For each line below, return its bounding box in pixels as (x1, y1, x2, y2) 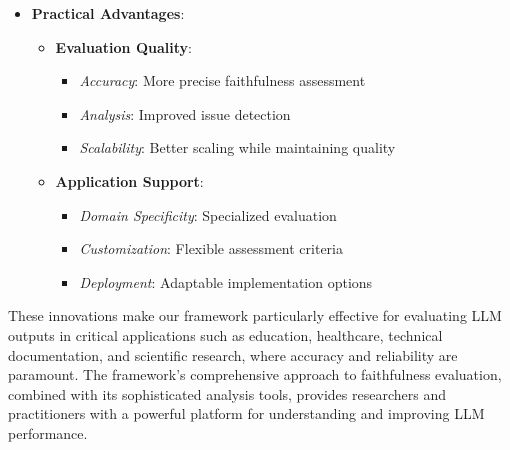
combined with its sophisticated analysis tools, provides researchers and (8, 383, 446, 404)
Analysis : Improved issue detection (79, 103, 291, 124)
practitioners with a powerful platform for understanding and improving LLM (8, 403, 485, 424)
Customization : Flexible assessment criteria (79, 238, 343, 259)
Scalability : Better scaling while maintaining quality (79, 137, 396, 158)
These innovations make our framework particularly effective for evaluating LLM (8, 305, 502, 326)
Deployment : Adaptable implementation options (79, 271, 373, 292)
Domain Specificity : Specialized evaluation (79, 204, 337, 225)
